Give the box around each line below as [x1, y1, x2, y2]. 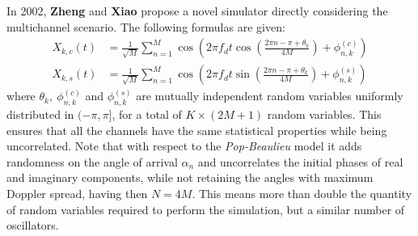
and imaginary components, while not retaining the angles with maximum [6, 169, 374, 186]
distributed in [6, 106, 74, 123]
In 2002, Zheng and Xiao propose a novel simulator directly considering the [6, 2, 388, 19]
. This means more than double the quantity [192, 185, 412, 202]
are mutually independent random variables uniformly [136, 87, 403, 104]
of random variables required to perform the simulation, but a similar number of [6, 200, 405, 217]
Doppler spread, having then [6, 185, 148, 202]
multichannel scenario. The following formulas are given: [6, 18, 285, 35]
